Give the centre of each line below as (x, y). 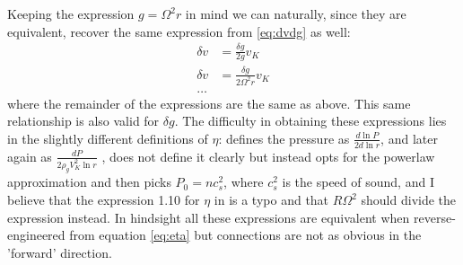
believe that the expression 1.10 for (104, 200)
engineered (36, 235)
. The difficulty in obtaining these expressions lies (310, 121)
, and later (409, 138)
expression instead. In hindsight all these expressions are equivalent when (209, 217)
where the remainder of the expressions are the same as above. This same (209, 103)
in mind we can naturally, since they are (296, 13)
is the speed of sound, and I (358, 182)
